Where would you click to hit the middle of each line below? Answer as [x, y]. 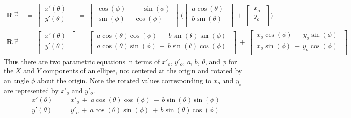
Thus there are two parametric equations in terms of [82, 61]
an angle [16, 80]
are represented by [31, 90]
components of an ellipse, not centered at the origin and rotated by [143, 71]
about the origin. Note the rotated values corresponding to [124, 80]
